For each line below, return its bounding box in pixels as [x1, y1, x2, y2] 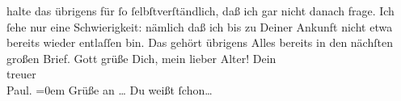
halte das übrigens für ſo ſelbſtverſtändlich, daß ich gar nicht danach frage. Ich [6, 2, 395, 19]
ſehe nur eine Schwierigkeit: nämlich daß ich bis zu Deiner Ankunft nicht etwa [6, 18, 393, 35]
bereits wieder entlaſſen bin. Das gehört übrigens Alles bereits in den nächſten [6, 34, 393, 51]
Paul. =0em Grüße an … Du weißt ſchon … [6, 81, 213, 98]
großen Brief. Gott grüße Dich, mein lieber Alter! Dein [6, 49, 276, 66]
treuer [6, 65, 36, 82]
